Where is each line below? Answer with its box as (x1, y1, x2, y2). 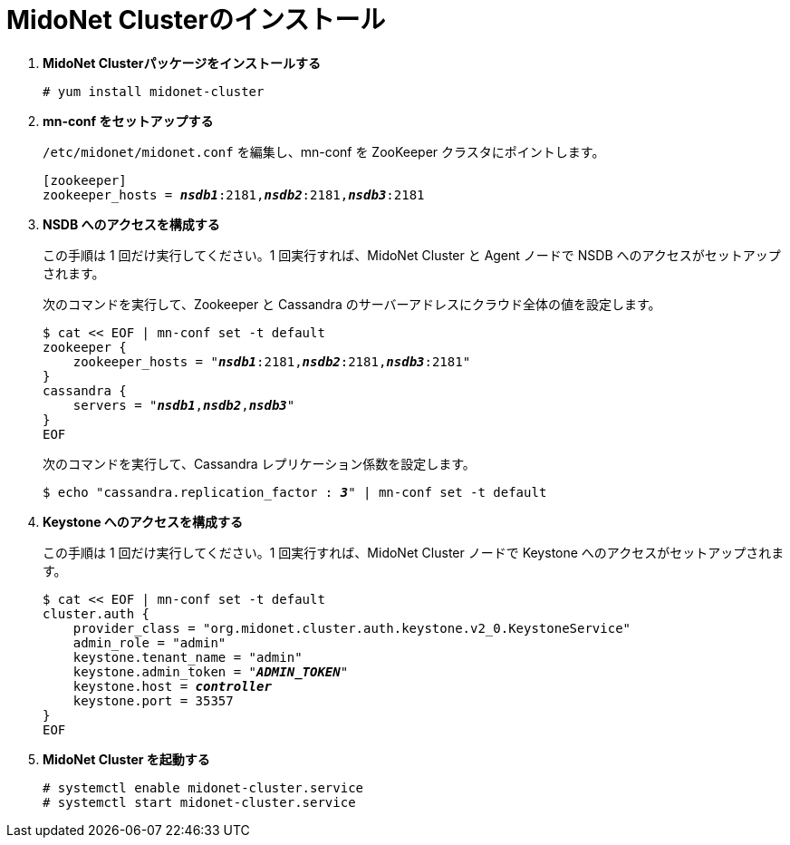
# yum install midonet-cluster (43, 83, 265, 99)
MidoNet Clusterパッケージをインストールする (43, 54, 321, 71)
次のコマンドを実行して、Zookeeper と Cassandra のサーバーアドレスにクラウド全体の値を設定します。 (43, 296, 661, 312)
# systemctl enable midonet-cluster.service (43, 780, 364, 795)
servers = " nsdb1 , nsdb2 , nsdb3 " (72, 397, 295, 413)
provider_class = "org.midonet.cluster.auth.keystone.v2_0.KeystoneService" (72, 620, 631, 636)
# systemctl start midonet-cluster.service (43, 794, 356, 810)
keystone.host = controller (72, 678, 272, 694)
